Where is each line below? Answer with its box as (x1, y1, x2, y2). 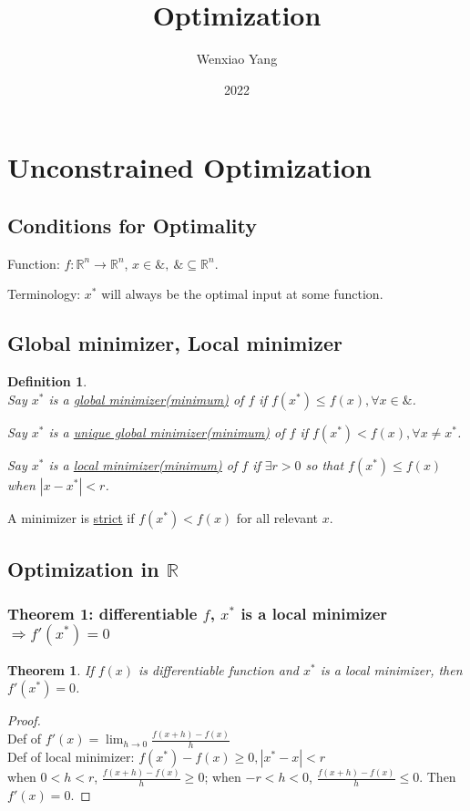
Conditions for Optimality (7, 210, 258, 239)
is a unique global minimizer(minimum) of (48, 422, 285, 441)
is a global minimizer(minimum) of (48, 389, 244, 408)
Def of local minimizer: (7, 747, 135, 766)
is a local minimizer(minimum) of (48, 455, 238, 474)
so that (305, 455, 344, 474)
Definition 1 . (7, 372, 87, 391)
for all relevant (236, 508, 318, 527)
